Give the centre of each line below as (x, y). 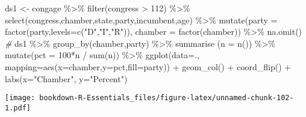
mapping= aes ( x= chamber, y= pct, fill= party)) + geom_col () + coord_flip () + (148, 66)
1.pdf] (18, 108)
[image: (20, 98)
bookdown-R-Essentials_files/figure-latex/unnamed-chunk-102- (167, 98)
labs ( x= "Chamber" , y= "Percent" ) (66, 78)
